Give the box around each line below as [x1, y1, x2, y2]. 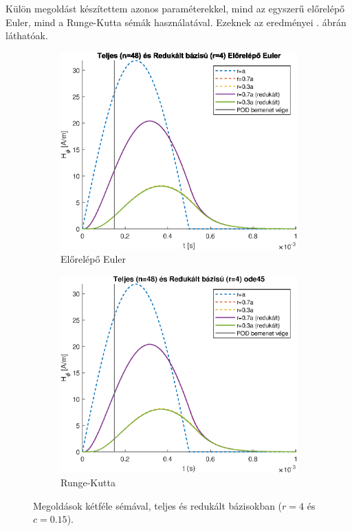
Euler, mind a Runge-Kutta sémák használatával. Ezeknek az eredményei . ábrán [5, 14, 346, 29]
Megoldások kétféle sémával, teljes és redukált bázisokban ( [33, 498, 283, 512]
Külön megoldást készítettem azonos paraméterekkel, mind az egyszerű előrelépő [5, 1, 345, 15]
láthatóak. [5, 28, 48, 43]
